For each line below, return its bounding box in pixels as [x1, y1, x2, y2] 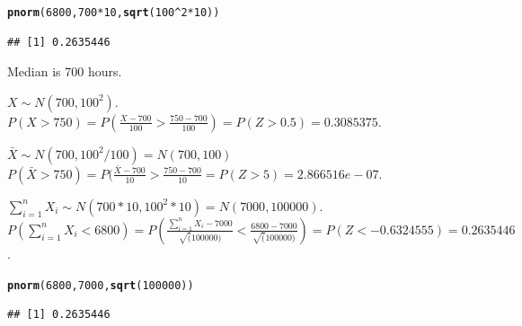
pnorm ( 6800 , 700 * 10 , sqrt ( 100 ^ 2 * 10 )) [7, 6, 220, 19]
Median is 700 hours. [7, 62, 122, 81]
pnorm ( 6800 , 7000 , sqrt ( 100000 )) [7, 278, 194, 292]
